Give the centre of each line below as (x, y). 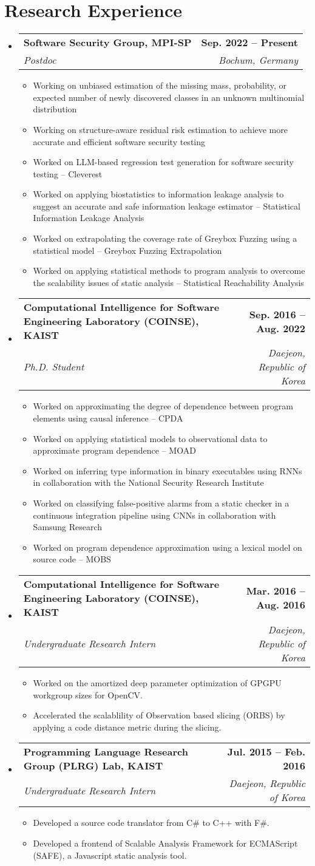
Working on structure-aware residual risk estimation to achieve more (160, 129)
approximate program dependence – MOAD (114, 450)
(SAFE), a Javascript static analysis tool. (110, 855)
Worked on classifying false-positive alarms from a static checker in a (161, 503)
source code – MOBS (72, 559)
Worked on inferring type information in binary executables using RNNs (168, 470)
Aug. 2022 (281, 328)
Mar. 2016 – (276, 591)
